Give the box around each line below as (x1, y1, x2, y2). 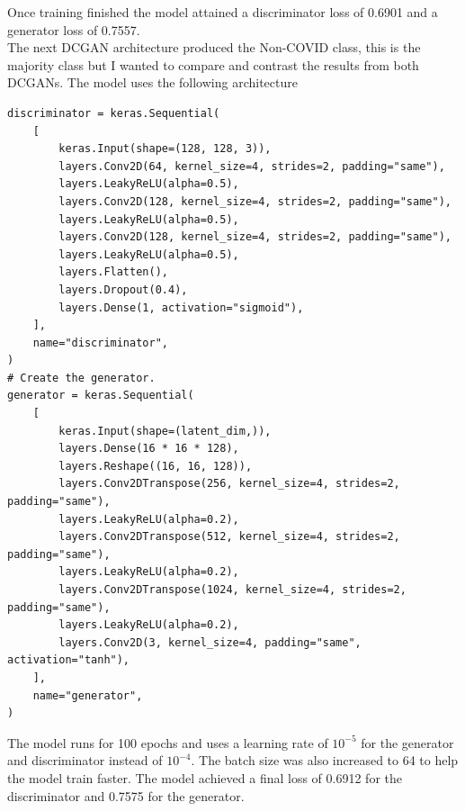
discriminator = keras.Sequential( (7, 106, 220, 120)
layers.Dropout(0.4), (58, 283, 188, 296)
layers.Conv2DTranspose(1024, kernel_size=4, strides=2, (58, 583, 407, 596)
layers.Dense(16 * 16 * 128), (58, 442, 239, 455)
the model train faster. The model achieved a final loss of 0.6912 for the (7, 768, 402, 787)
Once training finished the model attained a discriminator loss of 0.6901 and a (7, 3, 438, 21)
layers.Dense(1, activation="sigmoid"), (58, 301, 304, 314)
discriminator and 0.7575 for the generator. (7, 786, 245, 805)
